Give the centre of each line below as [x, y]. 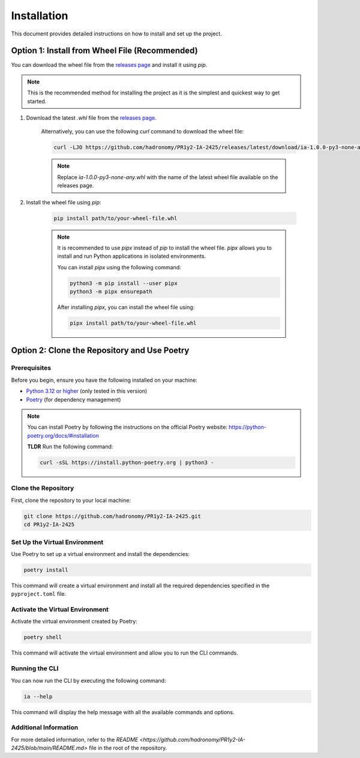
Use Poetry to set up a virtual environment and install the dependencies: [100, 554]
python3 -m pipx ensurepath [111, 292]
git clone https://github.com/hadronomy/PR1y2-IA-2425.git [112, 516]
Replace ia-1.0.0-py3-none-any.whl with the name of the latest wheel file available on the [168, 177]
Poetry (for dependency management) [73, 399]
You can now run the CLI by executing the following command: [88, 680]
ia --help [38, 696]
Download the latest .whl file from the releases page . [91, 118]
